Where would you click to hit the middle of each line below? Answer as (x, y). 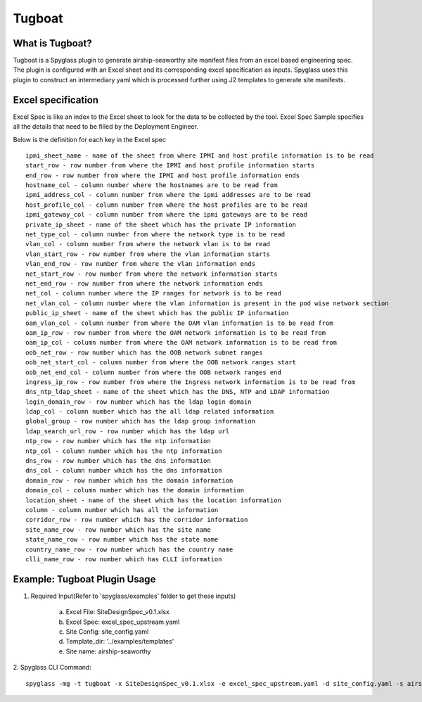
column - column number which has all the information (122, 510)
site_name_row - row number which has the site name (118, 530)
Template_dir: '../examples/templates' (120, 642)
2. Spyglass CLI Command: (52, 668)
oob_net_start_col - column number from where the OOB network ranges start (161, 363)
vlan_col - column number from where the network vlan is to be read (148, 244)
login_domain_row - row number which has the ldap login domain (139, 402)
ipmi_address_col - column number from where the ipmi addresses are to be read (168, 195)
